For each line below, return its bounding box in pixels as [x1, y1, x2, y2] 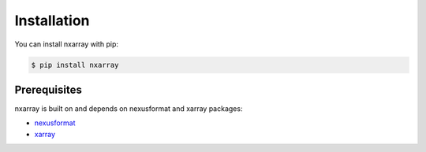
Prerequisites [14, 83, 82, 96]
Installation [14, 12, 90, 29]
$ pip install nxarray [31, 60, 119, 69]
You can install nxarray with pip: [14, 39, 118, 49]
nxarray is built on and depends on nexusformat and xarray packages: [14, 104, 243, 113]
